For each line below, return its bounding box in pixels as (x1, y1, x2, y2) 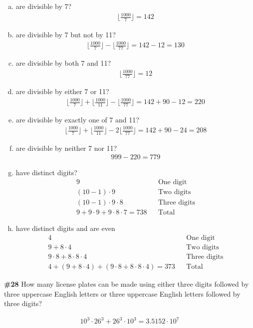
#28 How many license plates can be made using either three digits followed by (4, 278, 249, 289)
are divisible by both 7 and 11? (15, 57, 111, 68)
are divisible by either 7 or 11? (15, 86, 109, 96)
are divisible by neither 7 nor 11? (15, 142, 117, 153)
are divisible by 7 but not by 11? (15, 29, 116, 39)
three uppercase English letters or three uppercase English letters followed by (4, 288, 241, 299)
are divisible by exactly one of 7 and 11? (15, 114, 139, 124)
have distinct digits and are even (15, 223, 115, 233)
